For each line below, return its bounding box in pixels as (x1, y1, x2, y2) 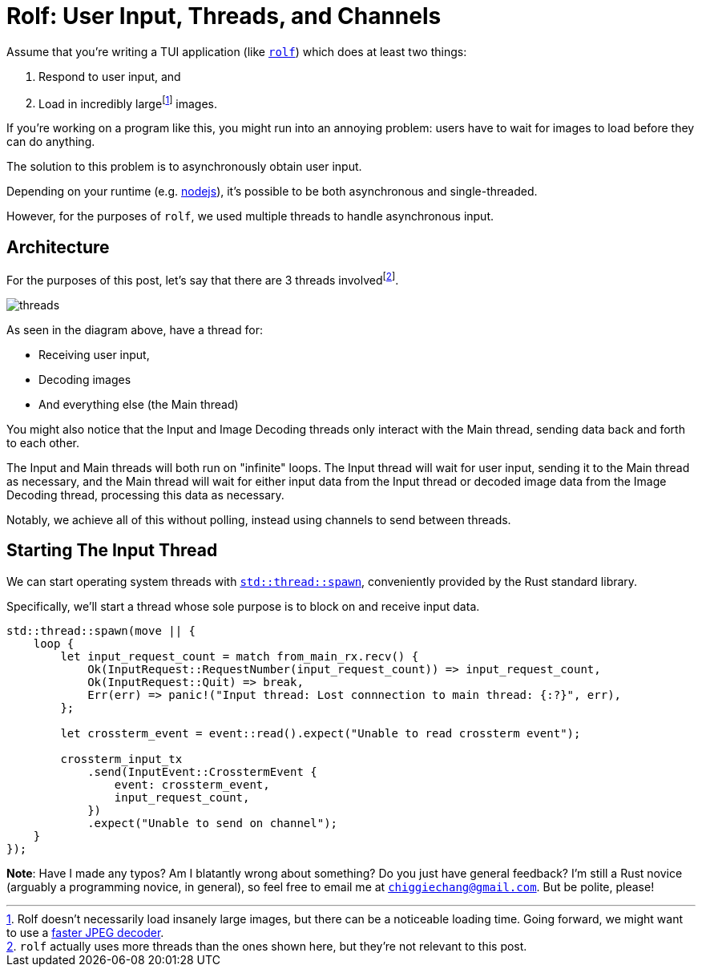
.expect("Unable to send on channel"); (87, 816, 338, 830)
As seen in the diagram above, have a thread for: (6, 322, 263, 337)
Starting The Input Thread (6, 540, 218, 561)
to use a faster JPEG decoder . (6, 925, 164, 939)
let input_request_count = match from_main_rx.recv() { (60, 649, 419, 663)
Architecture (6, 236, 110, 257)
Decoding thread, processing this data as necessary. (6, 487, 284, 502)
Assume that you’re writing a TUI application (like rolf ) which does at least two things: (6, 44, 467, 59)
